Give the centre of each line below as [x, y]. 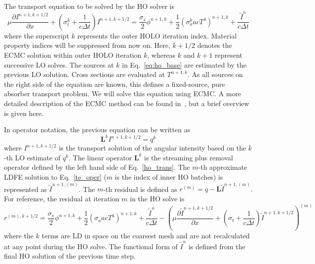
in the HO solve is [157, 198]
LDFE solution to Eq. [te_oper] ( [55, 177]
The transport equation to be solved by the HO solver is [89, 6]
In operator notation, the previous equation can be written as [97, 130]
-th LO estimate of [32, 157]
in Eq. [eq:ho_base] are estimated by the [184, 64]
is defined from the [217, 246]
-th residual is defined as [140, 189]
